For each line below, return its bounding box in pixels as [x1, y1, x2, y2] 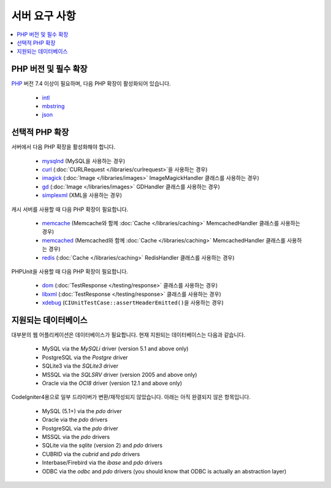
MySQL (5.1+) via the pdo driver [42, 407, 122, 414]
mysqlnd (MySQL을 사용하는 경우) [42, 157, 126, 165]
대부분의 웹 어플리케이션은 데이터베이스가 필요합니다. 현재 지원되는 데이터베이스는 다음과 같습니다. [11, 331, 246, 339]
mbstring [42, 103, 65, 110]
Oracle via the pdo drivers [42, 416, 108, 424]
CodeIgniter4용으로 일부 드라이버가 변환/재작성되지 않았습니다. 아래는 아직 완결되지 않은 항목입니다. [11, 393, 251, 401]
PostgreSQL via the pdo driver [42, 424, 119, 432]
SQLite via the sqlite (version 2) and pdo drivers [42, 442, 162, 449]
